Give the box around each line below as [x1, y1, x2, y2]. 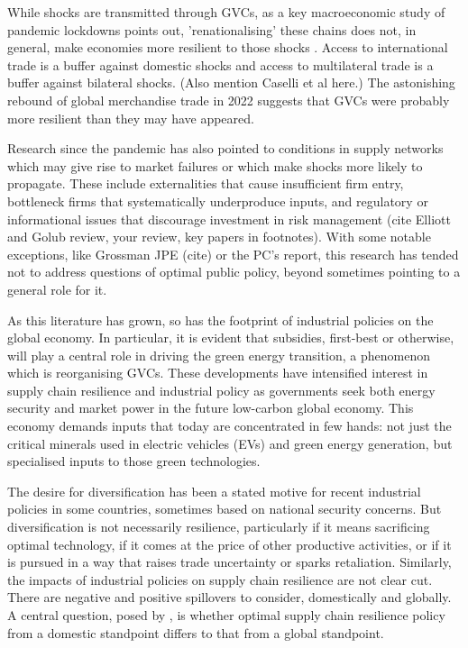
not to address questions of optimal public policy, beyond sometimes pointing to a [7, 262, 461, 281]
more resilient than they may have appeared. [7, 108, 254, 127]
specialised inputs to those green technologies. [7, 452, 261, 470]
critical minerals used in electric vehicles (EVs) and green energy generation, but [7, 434, 453, 452]
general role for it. [7, 279, 107, 298]
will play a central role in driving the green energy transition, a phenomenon [7, 345, 430, 364]
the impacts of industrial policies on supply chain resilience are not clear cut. [7, 570, 433, 589]
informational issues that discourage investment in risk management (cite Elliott [7, 209, 451, 228]
